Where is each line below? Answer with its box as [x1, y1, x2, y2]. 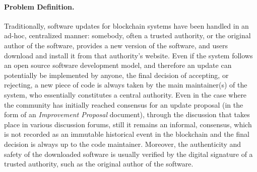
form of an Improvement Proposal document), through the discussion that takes [4, 109, 250, 120]
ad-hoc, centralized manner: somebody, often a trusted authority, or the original [4, 30, 251, 41]
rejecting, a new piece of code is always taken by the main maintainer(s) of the [4, 79, 247, 90]
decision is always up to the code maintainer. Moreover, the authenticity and [4, 138, 241, 149]
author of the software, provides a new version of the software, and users [4, 40, 228, 50]
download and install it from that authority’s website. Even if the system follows [4, 50, 253, 60]
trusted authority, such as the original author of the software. [4, 158, 194, 169]
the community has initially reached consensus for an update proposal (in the [4, 99, 243, 110]
